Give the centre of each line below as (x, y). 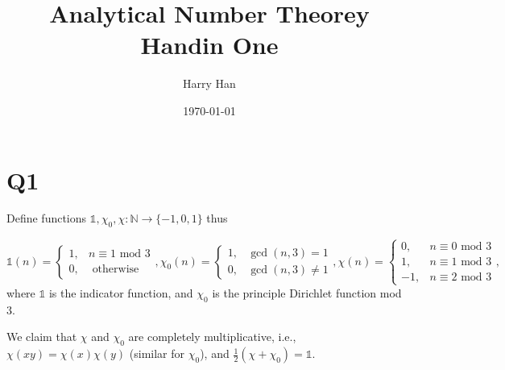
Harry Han (209, 83)
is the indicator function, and (121, 292)
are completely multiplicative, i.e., (212, 337)
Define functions (47, 218)
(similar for (157, 353)
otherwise (116, 270)
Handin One (209, 45)
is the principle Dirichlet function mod (307, 292)
